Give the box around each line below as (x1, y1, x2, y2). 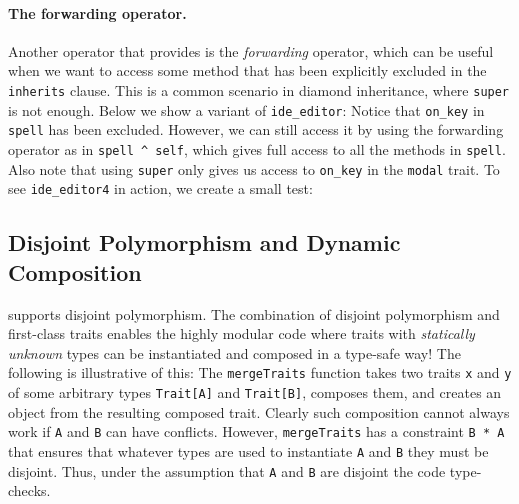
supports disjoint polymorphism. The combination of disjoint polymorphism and (8, 303, 500, 324)
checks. (8, 480, 51, 501)
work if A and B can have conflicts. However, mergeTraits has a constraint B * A (8, 421, 505, 442)
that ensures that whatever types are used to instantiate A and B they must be (8, 440, 489, 461)
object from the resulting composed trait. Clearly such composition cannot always (8, 401, 510, 422)
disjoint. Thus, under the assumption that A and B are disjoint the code (8, 460, 446, 481)
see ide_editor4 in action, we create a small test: (8, 178, 313, 199)
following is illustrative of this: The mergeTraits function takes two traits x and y (8, 362, 512, 383)
